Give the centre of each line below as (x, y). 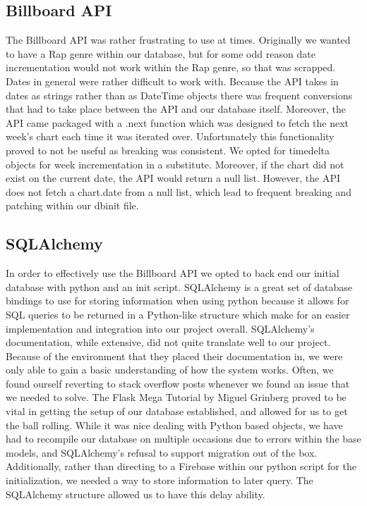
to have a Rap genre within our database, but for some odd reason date (161, 53)
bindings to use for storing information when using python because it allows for (178, 301)
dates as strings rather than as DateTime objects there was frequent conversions (179, 95)
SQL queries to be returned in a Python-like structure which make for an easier (178, 314)
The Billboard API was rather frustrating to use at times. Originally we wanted (178, 40)
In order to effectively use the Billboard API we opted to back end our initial (173, 273)
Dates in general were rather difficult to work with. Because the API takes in (172, 81)
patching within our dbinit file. (72, 205)
